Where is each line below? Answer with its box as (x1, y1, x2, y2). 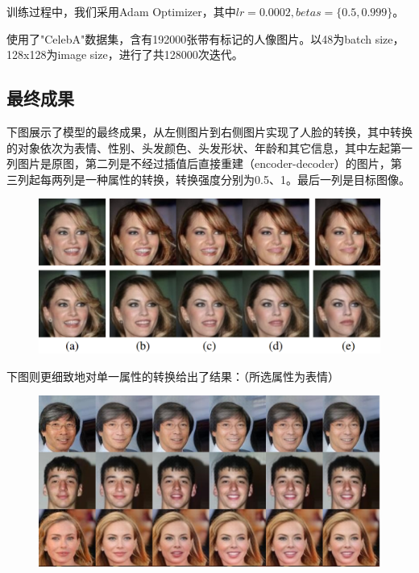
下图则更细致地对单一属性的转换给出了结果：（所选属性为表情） (6, 367, 339, 384)
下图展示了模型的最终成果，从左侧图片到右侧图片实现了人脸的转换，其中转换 (6, 123, 413, 140)
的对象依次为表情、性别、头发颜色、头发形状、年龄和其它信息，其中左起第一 (6, 139, 413, 156)
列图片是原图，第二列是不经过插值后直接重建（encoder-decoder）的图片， (6, 155, 391, 172)
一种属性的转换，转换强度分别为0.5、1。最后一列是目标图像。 (85, 170, 410, 187)
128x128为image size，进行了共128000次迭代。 (6, 46, 243, 63)
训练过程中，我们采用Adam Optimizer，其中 (6, 3, 236, 19)
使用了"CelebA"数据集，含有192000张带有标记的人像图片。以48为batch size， (6, 30, 404, 47)
